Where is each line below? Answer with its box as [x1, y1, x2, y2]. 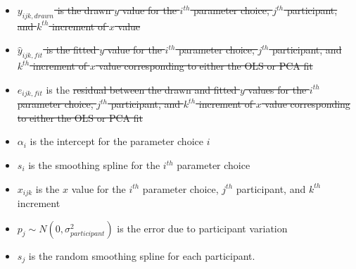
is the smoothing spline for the [28, 158, 160, 173]
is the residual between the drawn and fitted [46, 82, 237, 96]
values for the [248, 82, 307, 96]
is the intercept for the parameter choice [30, 134, 203, 149]
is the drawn [57, 3, 111, 17]
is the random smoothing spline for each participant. [28, 248, 255, 263]
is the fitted [46, 42, 96, 57]
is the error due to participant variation [117, 220, 288, 235]
